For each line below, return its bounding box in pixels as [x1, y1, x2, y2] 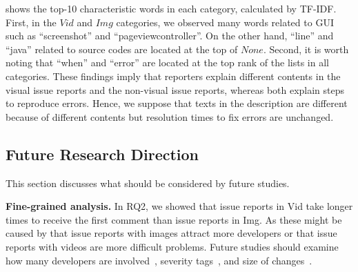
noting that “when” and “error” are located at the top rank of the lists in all [6, 55, 329, 70]
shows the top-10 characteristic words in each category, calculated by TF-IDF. [6, 1, 337, 15]
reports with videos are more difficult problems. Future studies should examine [6, 239, 339, 253]
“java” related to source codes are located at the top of [6, 41, 238, 56]
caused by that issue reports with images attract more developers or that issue [6, 226, 337, 240]
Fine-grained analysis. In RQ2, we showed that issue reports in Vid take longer [6, 199, 353, 213]
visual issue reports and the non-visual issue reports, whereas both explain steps [6, 82, 345, 97]
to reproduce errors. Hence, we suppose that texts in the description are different [6, 96, 348, 110]
